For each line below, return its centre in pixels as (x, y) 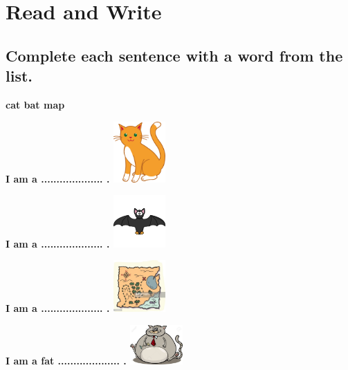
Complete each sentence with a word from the (174, 55)
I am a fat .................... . (66, 361)
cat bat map (35, 104)
